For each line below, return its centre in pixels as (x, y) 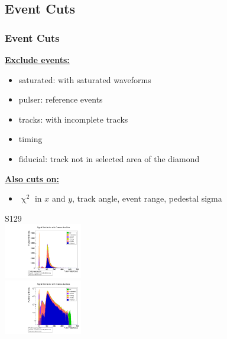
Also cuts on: (32, 178)
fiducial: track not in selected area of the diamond (109, 158)
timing (30, 139)
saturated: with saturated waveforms (85, 79)
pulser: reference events (61, 99)
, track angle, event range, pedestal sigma (147, 198)
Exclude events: (37, 60)
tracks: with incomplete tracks (73, 119)
